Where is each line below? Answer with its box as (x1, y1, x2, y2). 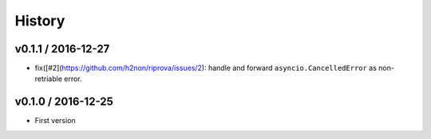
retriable (34, 74, 63, 83)
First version (34, 116, 76, 125)
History (14, 12, 65, 29)
